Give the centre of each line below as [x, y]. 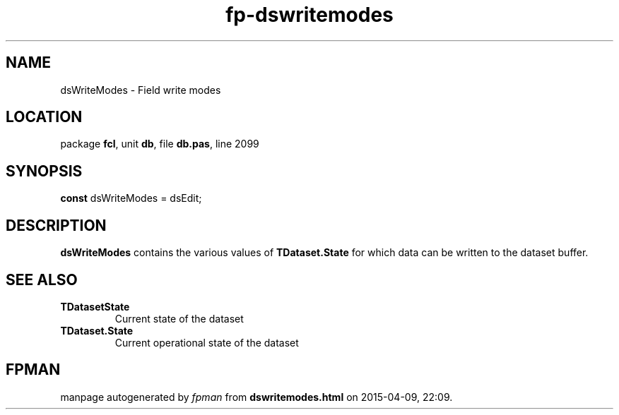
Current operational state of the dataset [207, 342]
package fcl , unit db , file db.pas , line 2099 [160, 144]
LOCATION [44, 117]
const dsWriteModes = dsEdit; [131, 198]
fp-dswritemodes [309, 15]
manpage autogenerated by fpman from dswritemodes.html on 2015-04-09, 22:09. [257, 397]
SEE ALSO [42, 279]
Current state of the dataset [179, 318]
